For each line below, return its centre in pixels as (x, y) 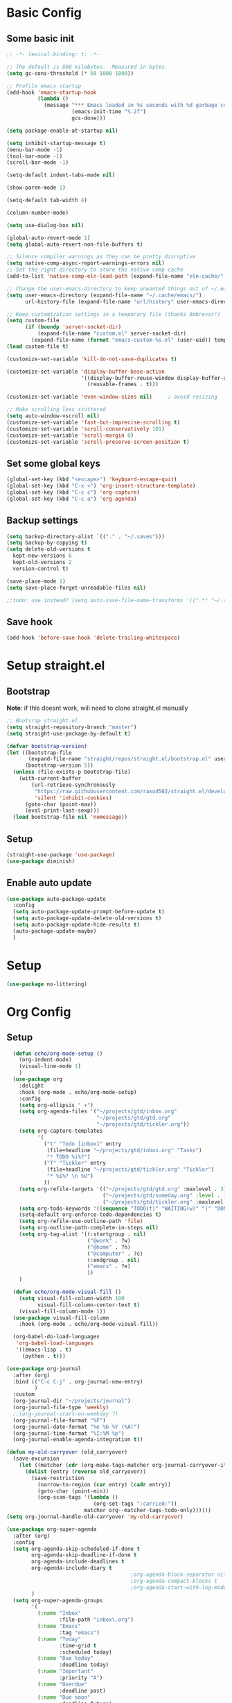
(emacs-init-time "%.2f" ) (109, 112)
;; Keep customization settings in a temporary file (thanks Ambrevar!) (114, 314)
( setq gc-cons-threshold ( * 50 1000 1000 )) (70, 73)
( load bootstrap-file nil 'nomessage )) (70, 817)
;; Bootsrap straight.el (42, 721)
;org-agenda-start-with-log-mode (179, 1587)
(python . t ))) (44, 1356)
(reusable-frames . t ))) (123, 384)
